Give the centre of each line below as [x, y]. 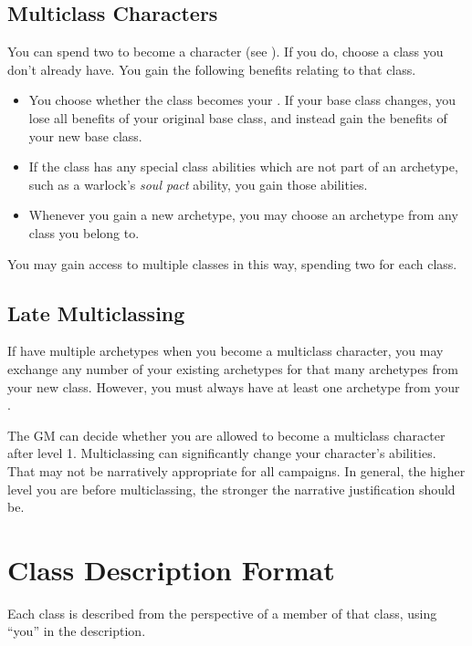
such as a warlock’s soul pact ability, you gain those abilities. [198, 184]
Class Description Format [171, 569]
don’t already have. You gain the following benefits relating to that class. [212, 69]
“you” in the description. [77, 631]
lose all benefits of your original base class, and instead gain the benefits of [238, 117]
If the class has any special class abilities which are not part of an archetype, [243, 167]
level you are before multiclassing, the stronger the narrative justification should [231, 489]
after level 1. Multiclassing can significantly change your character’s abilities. [222, 453]
